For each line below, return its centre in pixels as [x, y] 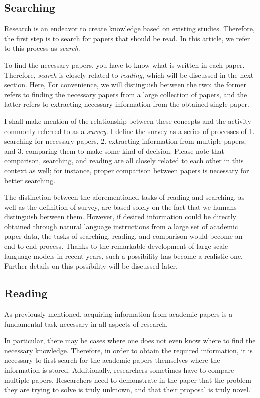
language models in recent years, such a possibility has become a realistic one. [123, 256]
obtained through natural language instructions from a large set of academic [121, 226]
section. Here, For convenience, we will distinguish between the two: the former [125, 85]
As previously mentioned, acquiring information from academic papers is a [118, 314]
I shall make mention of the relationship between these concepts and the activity [128, 121]
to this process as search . [42, 48]
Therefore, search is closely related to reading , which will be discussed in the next [129, 75]
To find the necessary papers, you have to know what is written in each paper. [124, 64]
